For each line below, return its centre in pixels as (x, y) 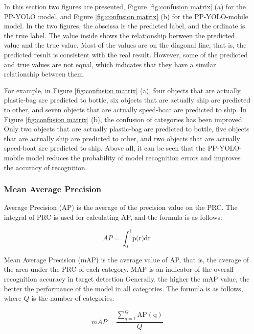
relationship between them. (45, 74)
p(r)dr (141, 238)
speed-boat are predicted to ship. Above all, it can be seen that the (105, 148)
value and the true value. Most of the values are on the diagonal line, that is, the (125, 45)
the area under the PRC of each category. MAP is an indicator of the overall (119, 269)
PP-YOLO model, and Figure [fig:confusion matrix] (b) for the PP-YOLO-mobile (126, 16)
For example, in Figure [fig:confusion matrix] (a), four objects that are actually (122, 90)
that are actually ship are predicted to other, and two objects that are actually (122, 138)
